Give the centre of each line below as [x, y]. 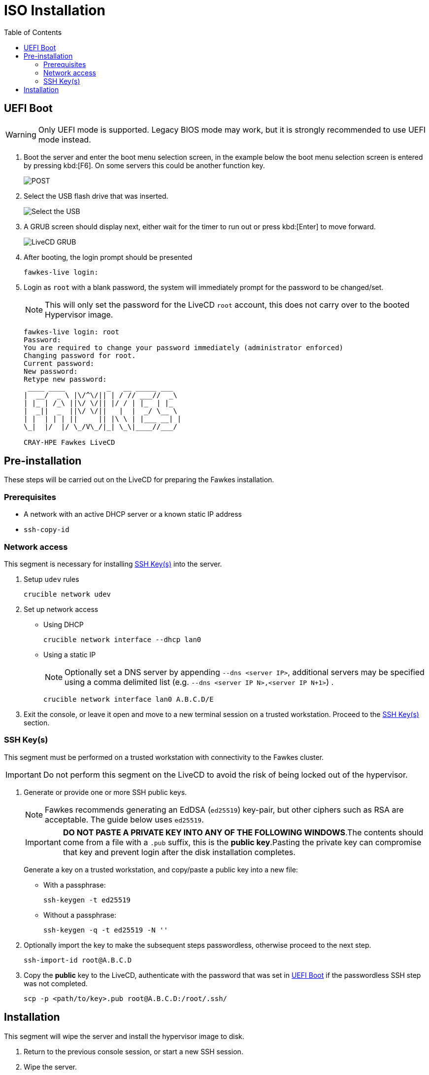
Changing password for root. [80, 355]
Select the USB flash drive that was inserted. [96, 196]
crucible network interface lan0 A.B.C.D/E [129, 699]
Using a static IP [70, 654]
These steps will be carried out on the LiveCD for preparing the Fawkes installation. [139, 480]
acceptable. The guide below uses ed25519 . [124, 819]
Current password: [59, 363]
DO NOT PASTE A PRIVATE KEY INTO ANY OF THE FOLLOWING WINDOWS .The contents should [243, 832]
